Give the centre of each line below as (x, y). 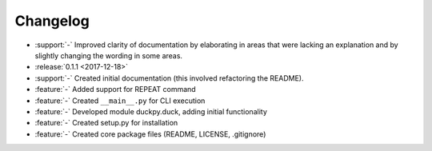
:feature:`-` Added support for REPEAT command (115, 89)
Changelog (52, 21)
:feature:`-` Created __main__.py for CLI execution (120, 101)
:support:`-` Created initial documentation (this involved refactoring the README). (169, 78)
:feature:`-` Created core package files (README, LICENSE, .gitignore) (150, 134)
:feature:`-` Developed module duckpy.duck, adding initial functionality (151, 111)
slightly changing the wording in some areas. (109, 55)
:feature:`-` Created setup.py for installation (106, 123)
